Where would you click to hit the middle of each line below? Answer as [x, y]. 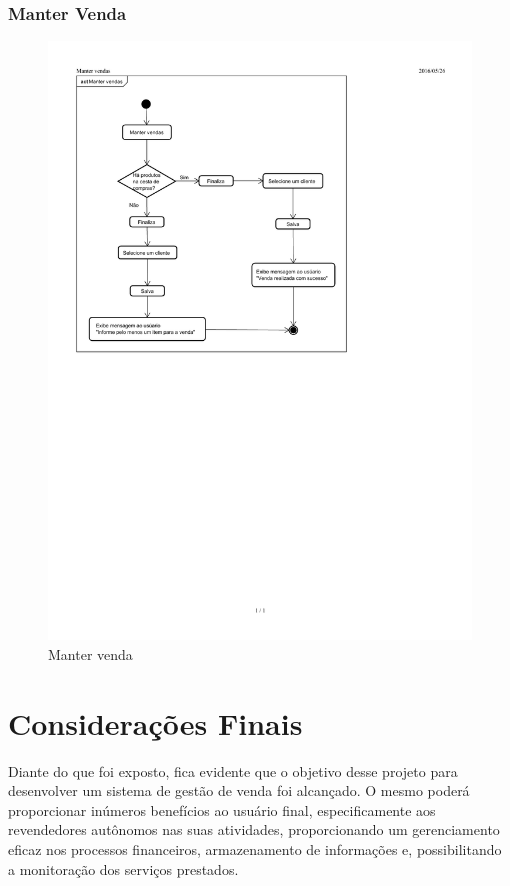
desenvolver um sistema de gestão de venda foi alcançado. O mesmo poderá [239, 790]
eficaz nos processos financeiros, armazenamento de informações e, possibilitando [255, 849]
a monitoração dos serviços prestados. [123, 868]
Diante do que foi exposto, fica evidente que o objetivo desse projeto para [233, 770]
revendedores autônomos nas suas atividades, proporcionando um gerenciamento [254, 829]
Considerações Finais [155, 722]
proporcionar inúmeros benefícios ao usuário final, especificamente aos [222, 809]
